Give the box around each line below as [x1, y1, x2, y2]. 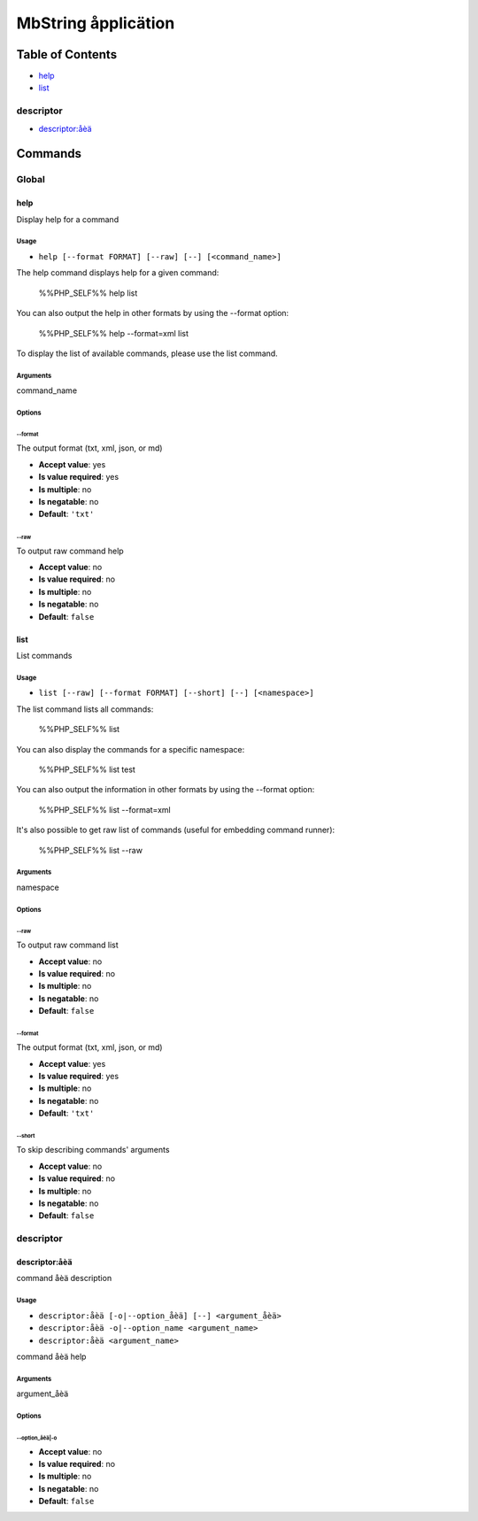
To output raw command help [16, 545, 124, 556]
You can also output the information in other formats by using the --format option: [16, 784, 315, 795]
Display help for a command [16, 213, 119, 225]
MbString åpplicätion [16, 13, 175, 33]
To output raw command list [16, 939, 119, 951]
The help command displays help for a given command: [16, 267, 220, 278]
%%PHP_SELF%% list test [38, 764, 136, 775]
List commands [16, 651, 73, 661]
